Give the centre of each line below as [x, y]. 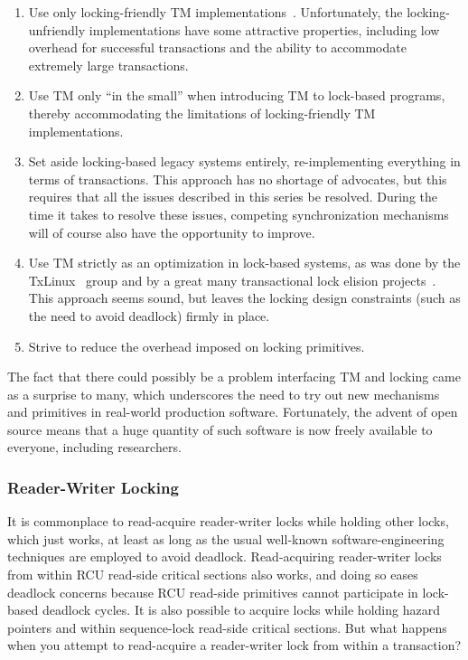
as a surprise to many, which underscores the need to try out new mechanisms [224, 394]
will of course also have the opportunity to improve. [172, 232]
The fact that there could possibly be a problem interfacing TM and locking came [234, 377]
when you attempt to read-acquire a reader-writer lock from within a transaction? [234, 645]
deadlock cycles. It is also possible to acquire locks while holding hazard [241, 610]
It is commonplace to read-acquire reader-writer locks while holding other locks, [228, 521]
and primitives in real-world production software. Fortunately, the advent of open [233, 412]
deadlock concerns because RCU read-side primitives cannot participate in [213, 592]
